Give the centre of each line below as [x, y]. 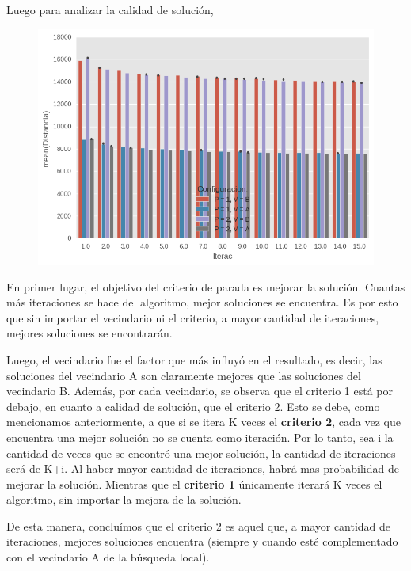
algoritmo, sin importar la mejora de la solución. [124, 499]
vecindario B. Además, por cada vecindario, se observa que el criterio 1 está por [200, 391]
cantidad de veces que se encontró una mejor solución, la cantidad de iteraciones [201, 453]
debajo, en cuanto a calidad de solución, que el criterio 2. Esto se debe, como [193, 406]
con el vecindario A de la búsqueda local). [108, 557]
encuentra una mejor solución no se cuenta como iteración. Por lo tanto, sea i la [200, 437]
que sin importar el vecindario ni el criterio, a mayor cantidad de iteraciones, [193, 317]
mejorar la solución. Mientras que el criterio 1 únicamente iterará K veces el [194, 483]
